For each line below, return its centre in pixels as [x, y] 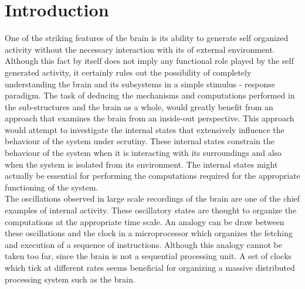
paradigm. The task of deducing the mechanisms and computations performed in [150, 95]
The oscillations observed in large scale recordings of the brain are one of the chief [152, 198]
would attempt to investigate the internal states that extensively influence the [145, 129]
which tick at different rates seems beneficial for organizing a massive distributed [150, 267]
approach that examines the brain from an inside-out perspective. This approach [150, 118]
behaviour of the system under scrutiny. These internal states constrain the [140, 141]
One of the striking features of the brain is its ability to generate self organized [147, 38]
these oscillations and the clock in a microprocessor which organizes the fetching [149, 233]
